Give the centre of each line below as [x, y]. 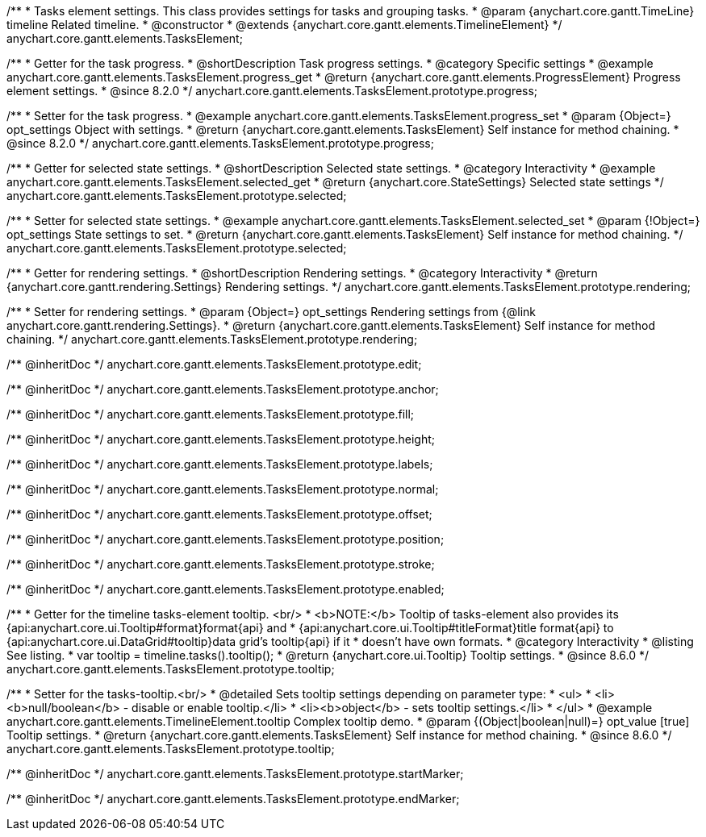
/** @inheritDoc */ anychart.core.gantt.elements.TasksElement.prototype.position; [226, 539]
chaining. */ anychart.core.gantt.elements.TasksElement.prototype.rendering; [212, 339]
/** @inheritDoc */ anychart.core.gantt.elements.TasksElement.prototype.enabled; [226, 589]
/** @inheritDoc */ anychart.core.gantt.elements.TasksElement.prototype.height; [221, 439]
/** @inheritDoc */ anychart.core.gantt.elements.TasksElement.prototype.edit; [214, 364]
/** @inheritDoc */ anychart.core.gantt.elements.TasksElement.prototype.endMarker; [233, 799]
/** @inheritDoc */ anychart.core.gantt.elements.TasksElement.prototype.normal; [223, 489]
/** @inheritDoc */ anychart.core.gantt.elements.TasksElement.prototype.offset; [219, 514]
